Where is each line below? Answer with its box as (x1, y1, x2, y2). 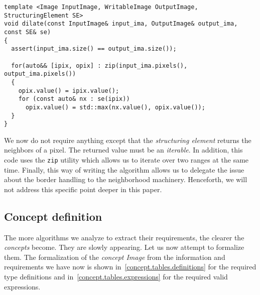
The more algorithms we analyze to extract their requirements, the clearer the (4, 232, 244, 242)
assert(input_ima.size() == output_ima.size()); (11, 45, 177, 53)
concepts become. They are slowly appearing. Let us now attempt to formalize (4, 242, 244, 252)
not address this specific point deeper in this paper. (4, 184, 162, 194)
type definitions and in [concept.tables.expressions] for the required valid (4, 271, 228, 282)
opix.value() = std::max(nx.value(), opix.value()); (25, 103, 205, 111)
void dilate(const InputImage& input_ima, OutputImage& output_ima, (4, 20, 238, 28)
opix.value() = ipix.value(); (18, 87, 119, 94)
